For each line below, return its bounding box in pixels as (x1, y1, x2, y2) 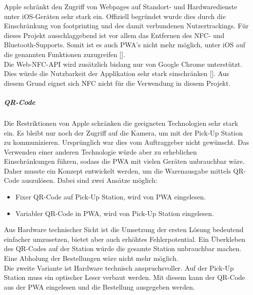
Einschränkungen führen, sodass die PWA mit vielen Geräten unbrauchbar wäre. (4, 156, 245, 166)
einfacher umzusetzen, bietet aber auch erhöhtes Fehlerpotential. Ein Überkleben (4, 234, 246, 244)
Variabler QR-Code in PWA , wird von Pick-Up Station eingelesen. (15, 208, 214, 218)
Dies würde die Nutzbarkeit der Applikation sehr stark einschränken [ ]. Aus (4, 68, 230, 79)
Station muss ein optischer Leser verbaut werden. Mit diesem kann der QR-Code (4, 272, 245, 282)
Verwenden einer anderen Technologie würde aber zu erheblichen (4, 146, 197, 157)
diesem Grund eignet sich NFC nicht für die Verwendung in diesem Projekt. (4, 78, 231, 88)
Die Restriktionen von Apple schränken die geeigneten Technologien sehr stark (4, 118, 238, 128)
